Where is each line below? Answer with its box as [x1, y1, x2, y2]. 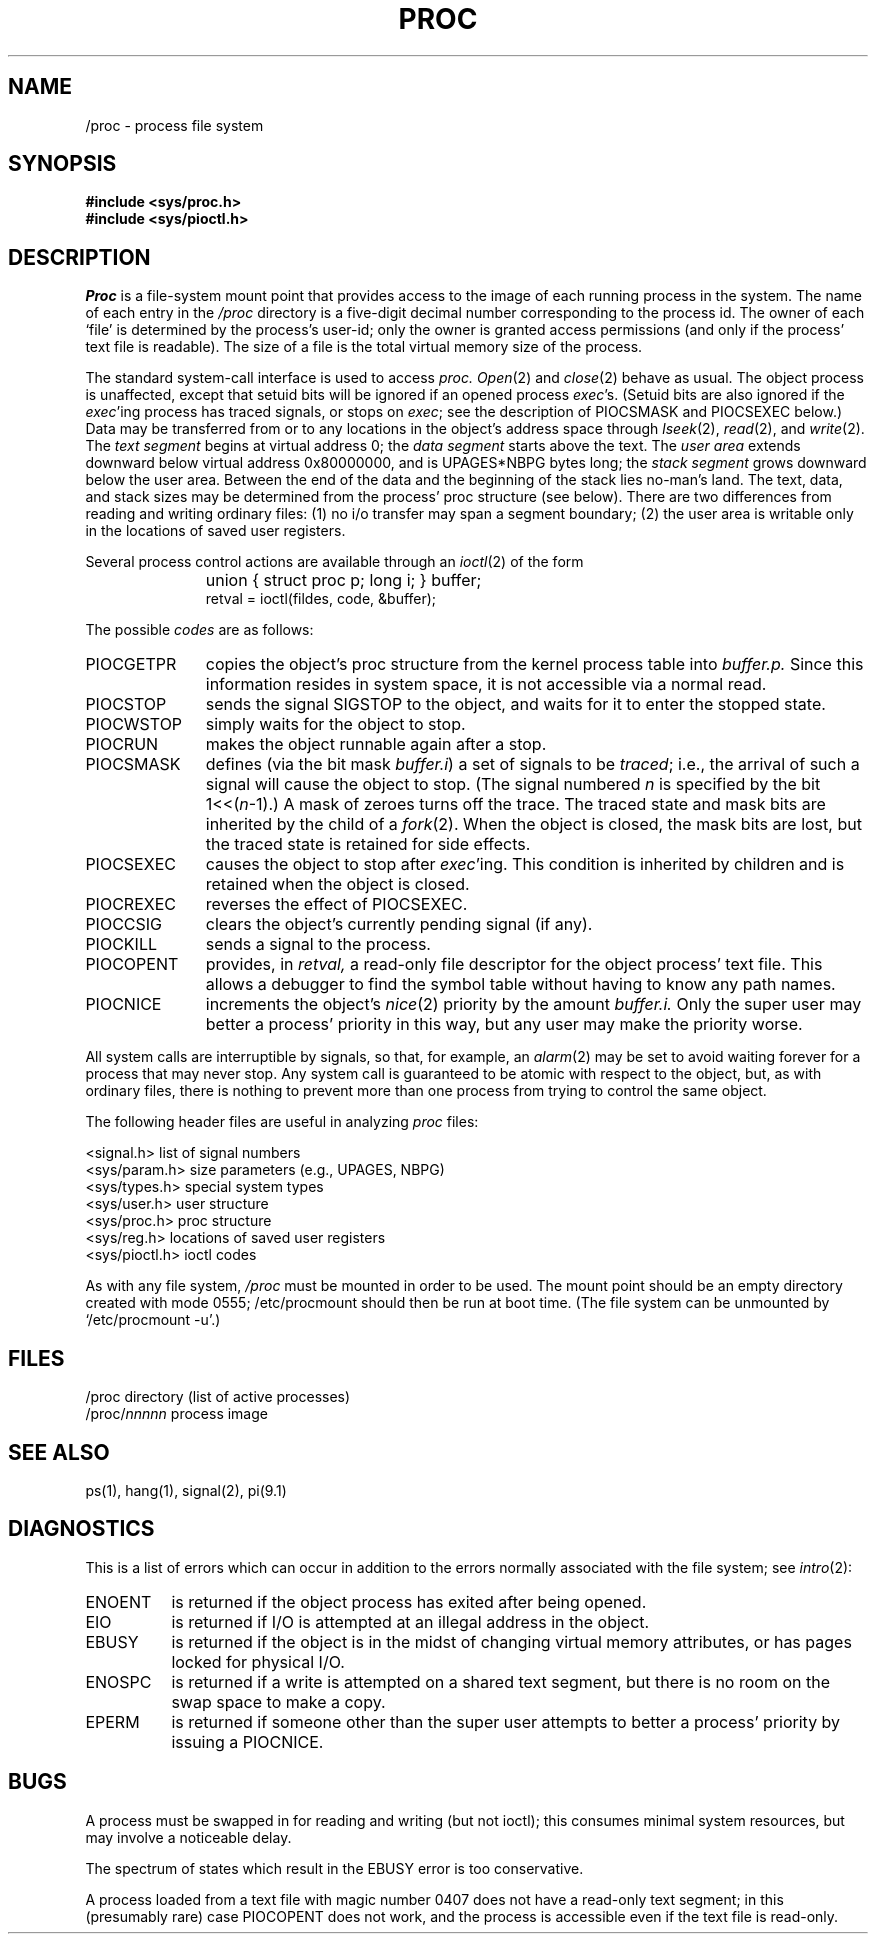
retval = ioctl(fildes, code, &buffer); [205, 590, 437, 608]
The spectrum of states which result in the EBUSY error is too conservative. [85, 1859, 584, 1877]
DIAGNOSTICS [8, 1516, 155, 1542]
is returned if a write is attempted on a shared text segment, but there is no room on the [171, 1671, 830, 1692]
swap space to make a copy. [171, 1691, 386, 1712]
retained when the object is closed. [205, 874, 470, 895]
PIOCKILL [85, 934, 157, 955]
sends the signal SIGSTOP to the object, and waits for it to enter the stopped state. [205, 694, 826, 715]
